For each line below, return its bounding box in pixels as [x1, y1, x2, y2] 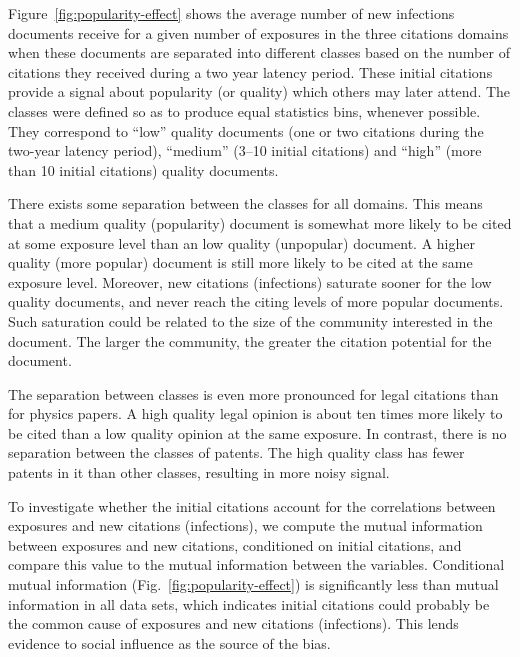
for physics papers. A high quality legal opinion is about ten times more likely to [8, 403, 503, 424]
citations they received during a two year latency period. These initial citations [8, 61, 493, 82]
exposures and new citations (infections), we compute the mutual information [8, 515, 483, 536]
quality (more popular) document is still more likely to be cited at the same [8, 252, 473, 273]
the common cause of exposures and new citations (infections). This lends [8, 613, 459, 634]
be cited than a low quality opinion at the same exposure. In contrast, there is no [8, 422, 507, 443]
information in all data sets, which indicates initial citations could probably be [8, 593, 490, 614]
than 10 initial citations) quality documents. [8, 159, 279, 180]
